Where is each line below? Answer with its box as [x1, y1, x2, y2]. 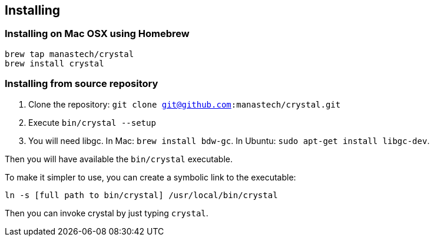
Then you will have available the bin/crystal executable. [5, 153, 233, 164]
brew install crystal [5, 58, 104, 68]
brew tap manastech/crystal [5, 49, 134, 59]
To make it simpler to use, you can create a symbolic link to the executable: [5, 172, 296, 182]
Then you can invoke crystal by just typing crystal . [5, 207, 208, 218]
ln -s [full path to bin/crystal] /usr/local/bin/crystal [5, 190, 278, 200]
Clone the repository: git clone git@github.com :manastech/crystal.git [28, 99, 341, 109]
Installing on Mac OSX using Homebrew [5, 28, 190, 40]
